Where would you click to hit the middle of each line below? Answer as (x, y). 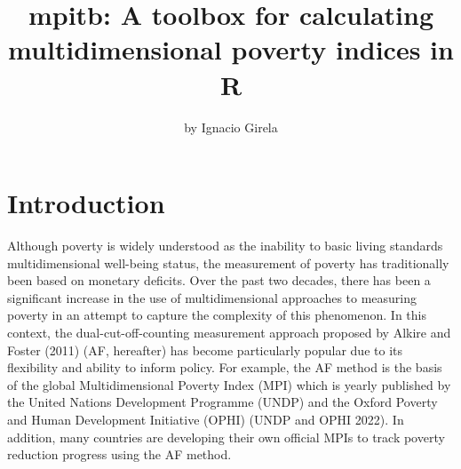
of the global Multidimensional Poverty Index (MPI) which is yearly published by (229, 384)
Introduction (86, 203)
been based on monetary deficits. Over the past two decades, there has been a (219, 280)
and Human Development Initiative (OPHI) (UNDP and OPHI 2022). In (206, 419)
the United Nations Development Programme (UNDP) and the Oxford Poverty (223, 402)
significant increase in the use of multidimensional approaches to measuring (212, 297)
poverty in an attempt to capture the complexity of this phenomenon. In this (217, 315)
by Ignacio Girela (231, 127)
